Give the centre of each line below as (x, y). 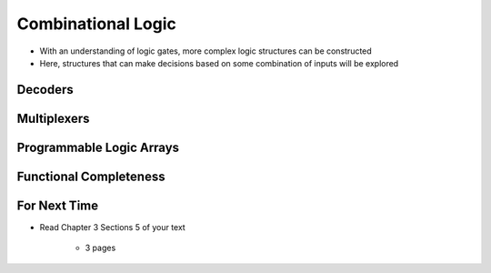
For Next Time (58, 205)
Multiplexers (53, 118)
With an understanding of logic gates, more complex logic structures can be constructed (205, 51)
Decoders (45, 90)
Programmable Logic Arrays (98, 147)
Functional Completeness (91, 176)
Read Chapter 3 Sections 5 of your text (112, 227)
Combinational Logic (97, 24)
